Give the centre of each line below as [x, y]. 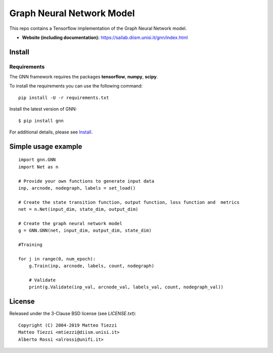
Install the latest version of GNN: [43, 109]
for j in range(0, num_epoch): [57, 259]
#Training [30, 245]
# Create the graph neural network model [70, 223]
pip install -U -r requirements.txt [64, 98]
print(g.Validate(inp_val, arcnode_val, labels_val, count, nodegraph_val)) [126, 287]
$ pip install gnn [41, 121]
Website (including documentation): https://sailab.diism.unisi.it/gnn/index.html [105, 37]
